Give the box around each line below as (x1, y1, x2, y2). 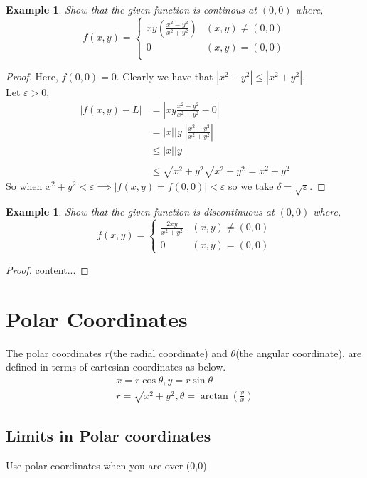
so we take (228, 179, 274, 193)
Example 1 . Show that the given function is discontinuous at (6, 204, 275, 219)
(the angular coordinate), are (235, 345, 362, 360)
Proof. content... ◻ (6, 262, 89, 277)
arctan (200, 391, 228, 401)
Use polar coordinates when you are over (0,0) (6, 457, 207, 472)
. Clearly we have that (116, 69, 213, 84)
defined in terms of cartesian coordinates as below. (6, 359, 226, 374)
